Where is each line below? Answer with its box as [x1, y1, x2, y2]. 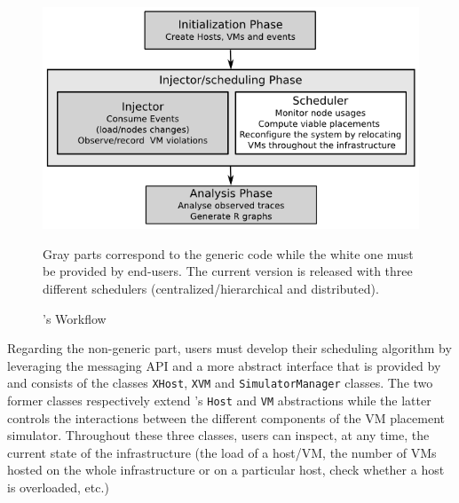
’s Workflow [43, 309, 107, 327]
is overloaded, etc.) [7, 478, 109, 497]
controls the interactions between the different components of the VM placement [7, 408, 446, 427]
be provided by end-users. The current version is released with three [43, 262, 413, 280]
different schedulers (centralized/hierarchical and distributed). [43, 279, 379, 297]
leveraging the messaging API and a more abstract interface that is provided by [7, 356, 441, 374]
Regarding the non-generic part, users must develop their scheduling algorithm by [7, 339, 452, 358]
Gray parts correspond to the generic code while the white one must [43, 244, 414, 263]
